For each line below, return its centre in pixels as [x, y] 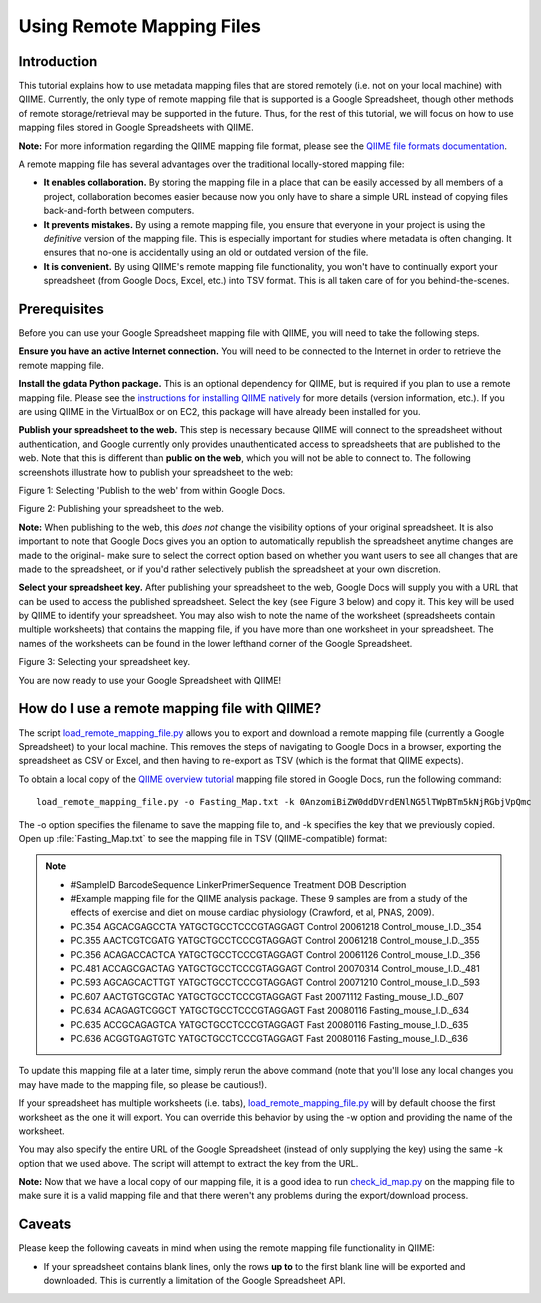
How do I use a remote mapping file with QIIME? [170, 708]
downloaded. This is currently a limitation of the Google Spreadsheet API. [194, 1281]
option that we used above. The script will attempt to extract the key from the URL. [188, 1163]
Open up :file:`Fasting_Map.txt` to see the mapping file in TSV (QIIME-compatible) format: [203, 838]
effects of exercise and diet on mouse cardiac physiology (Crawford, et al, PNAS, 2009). [252, 912]
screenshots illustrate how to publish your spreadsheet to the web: [156, 472]
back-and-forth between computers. [119, 211]
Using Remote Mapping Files [140, 26]
